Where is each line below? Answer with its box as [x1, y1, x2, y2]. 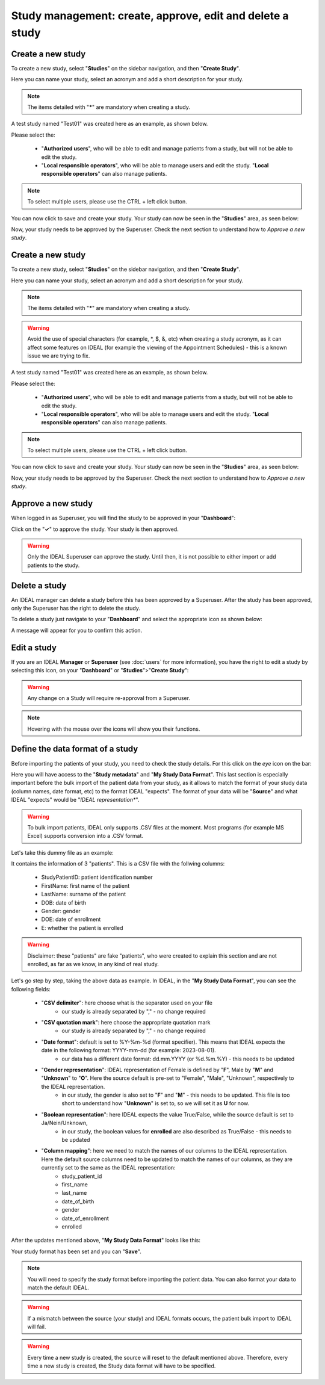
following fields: [11, 985, 51, 993]
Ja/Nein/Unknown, [41, 1120, 88, 1127]
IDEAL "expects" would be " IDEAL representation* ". [11, 796, 140, 804]
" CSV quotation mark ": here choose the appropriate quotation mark [41, 1018, 211, 1026]
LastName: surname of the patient [41, 891, 126, 898]
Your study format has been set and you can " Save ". [11, 1248, 141, 1255]
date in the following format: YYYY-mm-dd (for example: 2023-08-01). [41, 1047, 216, 1054]
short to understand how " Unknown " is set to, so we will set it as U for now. [61, 1100, 250, 1107]
